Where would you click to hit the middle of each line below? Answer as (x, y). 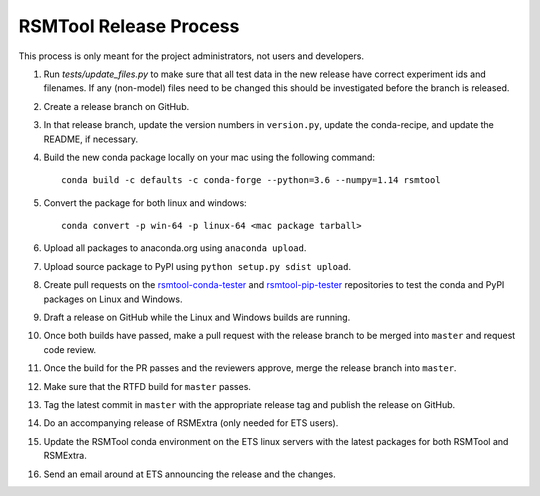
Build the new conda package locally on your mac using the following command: (209, 157)
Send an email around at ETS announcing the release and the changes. (190, 474)
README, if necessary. (91, 139)
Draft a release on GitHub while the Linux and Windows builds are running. (197, 317)
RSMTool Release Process (129, 26)
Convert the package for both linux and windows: (145, 202)
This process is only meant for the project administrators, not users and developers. (191, 56)
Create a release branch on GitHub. (116, 106)
